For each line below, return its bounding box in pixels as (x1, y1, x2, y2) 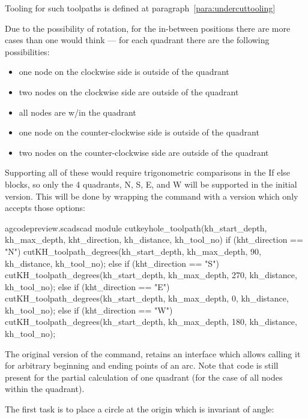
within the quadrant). (5, 382, 85, 395)
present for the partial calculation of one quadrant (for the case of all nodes (5, 370, 283, 383)
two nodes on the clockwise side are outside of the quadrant (19, 85, 239, 98)
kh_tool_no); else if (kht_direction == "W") (5, 303, 173, 316)
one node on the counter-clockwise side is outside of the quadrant (19, 126, 259, 138)
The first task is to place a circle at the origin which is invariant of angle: (5, 403, 274, 415)
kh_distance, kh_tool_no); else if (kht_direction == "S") (5, 257, 219, 269)
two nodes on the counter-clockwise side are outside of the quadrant (19, 146, 269, 158)
